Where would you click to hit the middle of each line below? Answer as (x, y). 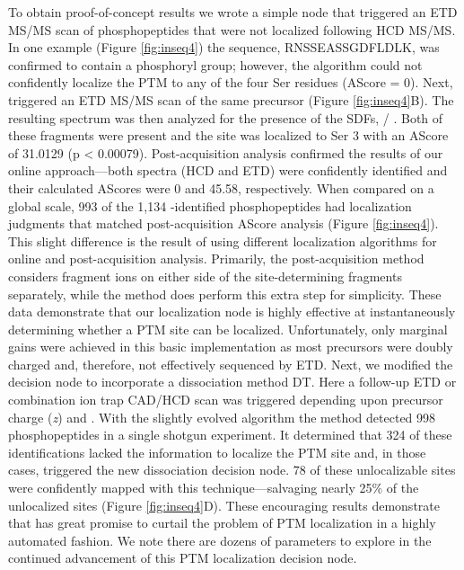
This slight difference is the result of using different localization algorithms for (223, 240)
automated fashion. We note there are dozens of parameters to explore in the (220, 540)
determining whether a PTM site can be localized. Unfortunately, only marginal (228, 329)
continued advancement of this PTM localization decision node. (183, 558)
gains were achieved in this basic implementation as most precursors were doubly (231, 347)
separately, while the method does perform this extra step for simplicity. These (225, 294)
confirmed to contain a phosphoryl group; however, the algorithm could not (215, 64)
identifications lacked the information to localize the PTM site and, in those (217, 452)
